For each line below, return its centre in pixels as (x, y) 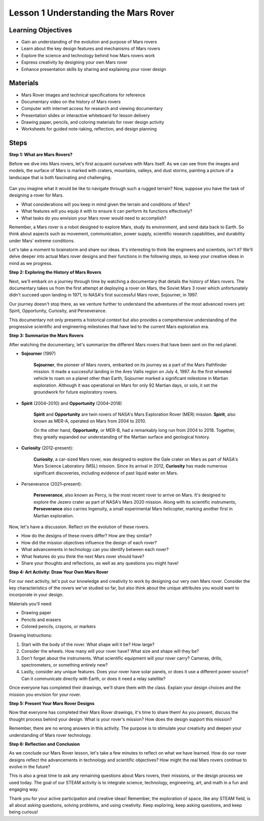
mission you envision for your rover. (45, 694)
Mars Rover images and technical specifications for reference (83, 95)
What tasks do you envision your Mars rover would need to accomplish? (94, 218)
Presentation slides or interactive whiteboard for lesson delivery (86, 115)
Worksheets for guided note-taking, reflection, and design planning (89, 129)
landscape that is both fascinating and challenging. (60, 177)
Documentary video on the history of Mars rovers (71, 101)
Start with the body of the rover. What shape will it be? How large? (88, 644)
